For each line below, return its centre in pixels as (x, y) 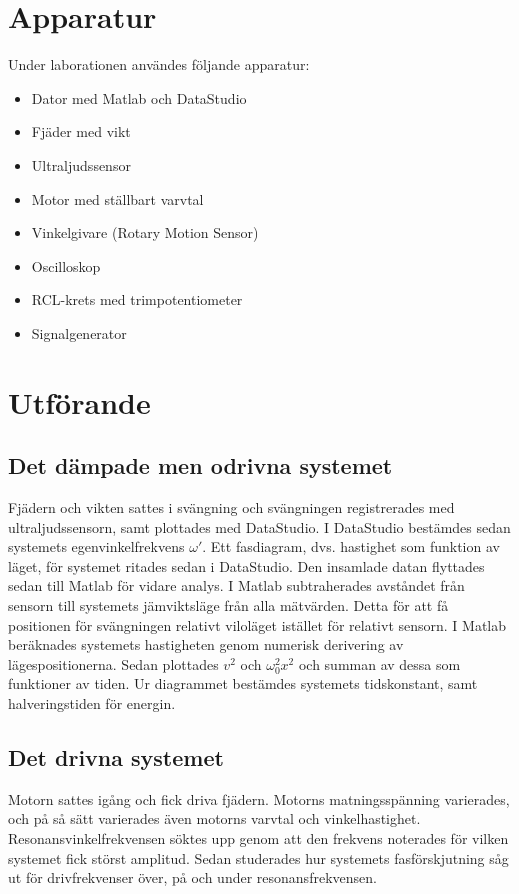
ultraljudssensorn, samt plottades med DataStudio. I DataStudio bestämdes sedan (259, 526)
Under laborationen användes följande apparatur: (159, 64)
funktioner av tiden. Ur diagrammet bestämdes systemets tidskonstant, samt (243, 683)
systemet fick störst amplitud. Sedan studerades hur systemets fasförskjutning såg (258, 857)
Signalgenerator (79, 332)
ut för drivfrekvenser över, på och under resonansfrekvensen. (192, 877)
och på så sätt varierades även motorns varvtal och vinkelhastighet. (214, 818)
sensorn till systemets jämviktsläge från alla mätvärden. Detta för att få (228, 605)
